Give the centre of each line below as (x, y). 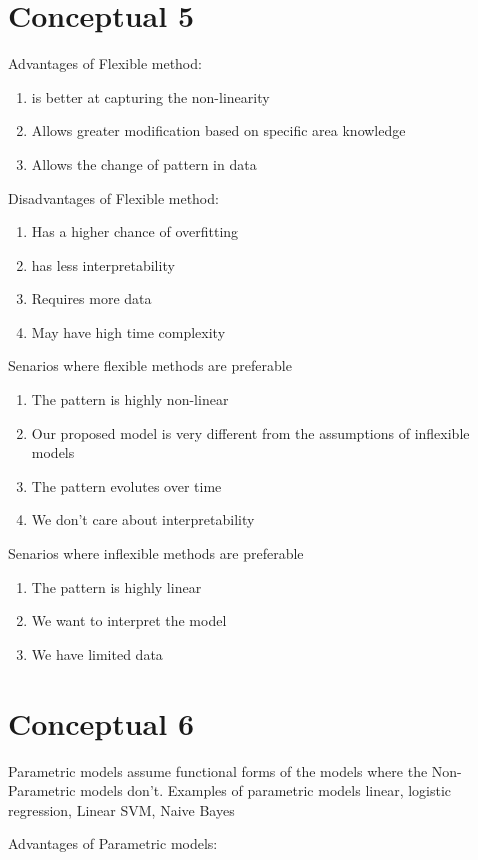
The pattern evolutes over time (126, 485)
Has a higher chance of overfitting (135, 231)
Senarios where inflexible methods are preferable (156, 553)
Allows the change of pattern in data (144, 163)
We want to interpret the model (129, 620)
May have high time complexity (128, 331)
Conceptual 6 (101, 722)
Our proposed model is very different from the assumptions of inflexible (250, 432)
